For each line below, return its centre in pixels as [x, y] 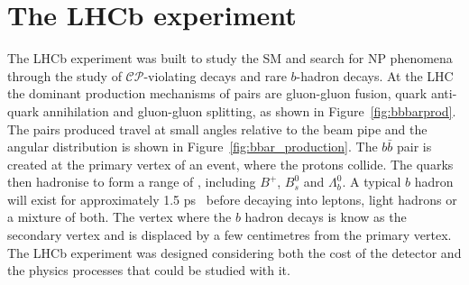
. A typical [372, 182]
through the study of [64, 75]
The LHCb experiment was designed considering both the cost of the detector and [234, 252]
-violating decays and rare [215, 75]
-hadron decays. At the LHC [375, 75]
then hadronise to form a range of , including [132, 182]
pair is [414, 147]
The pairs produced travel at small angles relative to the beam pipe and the [217, 129]
